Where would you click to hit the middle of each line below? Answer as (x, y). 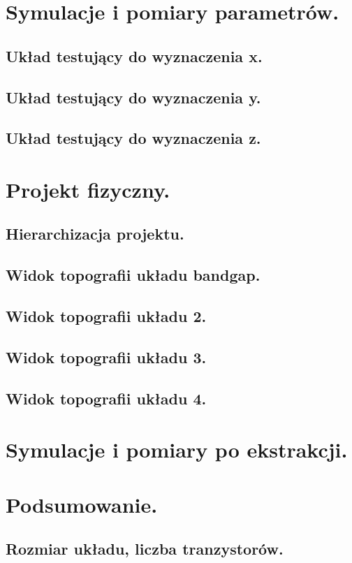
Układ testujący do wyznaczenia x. (134, 56)
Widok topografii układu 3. (106, 357)
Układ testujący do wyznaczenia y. (133, 97)
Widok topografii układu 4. (106, 398)
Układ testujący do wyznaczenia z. (133, 138)
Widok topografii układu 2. (106, 316)
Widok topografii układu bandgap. (133, 275)
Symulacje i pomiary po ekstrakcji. (177, 449)
